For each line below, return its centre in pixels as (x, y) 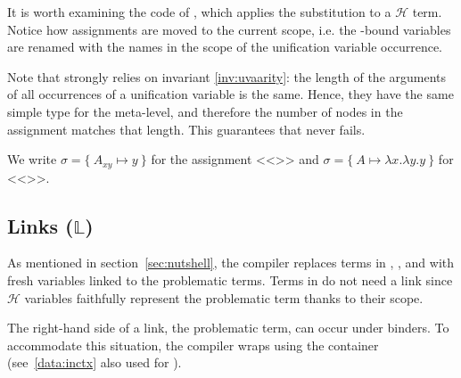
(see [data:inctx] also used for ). (95, 362)
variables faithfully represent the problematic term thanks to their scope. (224, 297)
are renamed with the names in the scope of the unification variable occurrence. (225, 47)
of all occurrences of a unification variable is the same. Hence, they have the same (230, 94)
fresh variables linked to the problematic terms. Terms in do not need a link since (230, 280)
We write (32, 159)
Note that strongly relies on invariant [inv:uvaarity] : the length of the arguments (227, 76)
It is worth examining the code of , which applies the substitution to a (199, 12)
